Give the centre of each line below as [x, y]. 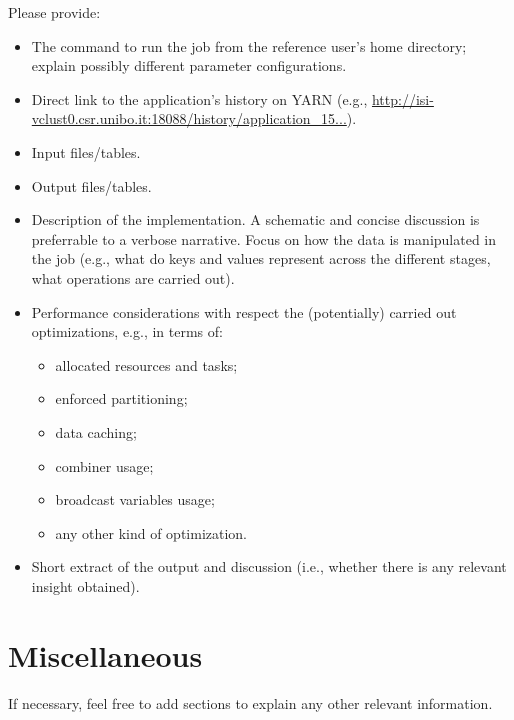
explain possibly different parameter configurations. [189, 65]
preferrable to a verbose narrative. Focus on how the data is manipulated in [264, 238]
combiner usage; [104, 465]
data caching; [96, 431]
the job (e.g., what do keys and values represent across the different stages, [261, 258]
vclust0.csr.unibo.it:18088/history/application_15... [189, 118]
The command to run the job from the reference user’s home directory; [249, 45]
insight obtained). [85, 585]
